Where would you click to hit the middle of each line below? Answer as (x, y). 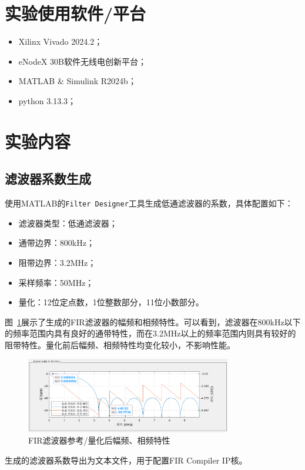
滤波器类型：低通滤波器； (68, 223)
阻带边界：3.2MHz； (57, 262)
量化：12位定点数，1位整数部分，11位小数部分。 (111, 302)
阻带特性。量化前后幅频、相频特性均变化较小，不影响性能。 (120, 344)
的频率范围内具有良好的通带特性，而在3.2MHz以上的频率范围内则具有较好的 (150, 333)
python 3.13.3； (47, 100)
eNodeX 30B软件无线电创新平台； (82, 61)
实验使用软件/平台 (76, 13)
